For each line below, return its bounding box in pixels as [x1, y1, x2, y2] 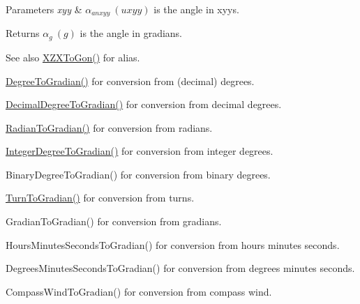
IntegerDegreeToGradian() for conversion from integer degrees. [6, 144, 273, 158]
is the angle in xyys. [153, 2, 239, 16]
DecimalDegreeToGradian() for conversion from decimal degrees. [6, 97, 282, 112]
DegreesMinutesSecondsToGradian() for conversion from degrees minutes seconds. [6, 261, 355, 275]
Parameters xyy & [6, 2, 82, 16]
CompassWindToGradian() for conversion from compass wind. [6, 284, 272, 298]
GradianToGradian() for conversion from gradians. [6, 214, 222, 229]
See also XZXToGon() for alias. [6, 50, 140, 64]
